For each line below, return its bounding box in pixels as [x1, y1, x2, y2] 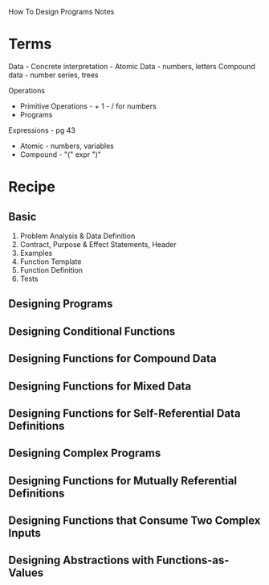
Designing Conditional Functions [8, 324, 176, 338]
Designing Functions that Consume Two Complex [8, 514, 261, 528]
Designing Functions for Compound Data [8, 352, 217, 365]
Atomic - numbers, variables [19, 141, 115, 150]
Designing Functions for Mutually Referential [8, 474, 238, 488]
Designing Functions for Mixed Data [8, 379, 192, 393]
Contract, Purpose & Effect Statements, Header [19, 239, 177, 249]
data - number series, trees [8, 70, 99, 80]
